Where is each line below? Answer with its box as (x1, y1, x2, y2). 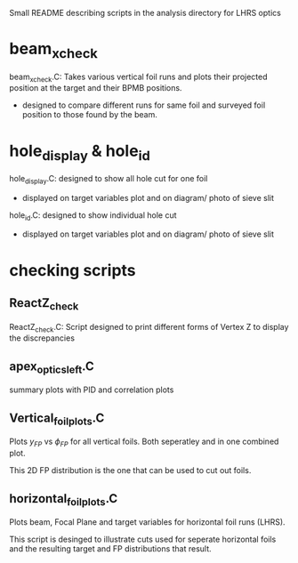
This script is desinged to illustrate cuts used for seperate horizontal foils (9, 534, 277, 545)
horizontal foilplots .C (9, 491, 118, 508)
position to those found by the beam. (21, 109, 157, 120)
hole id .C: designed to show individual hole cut (9, 209, 177, 222)
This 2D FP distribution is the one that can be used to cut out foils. (9, 465, 252, 476)
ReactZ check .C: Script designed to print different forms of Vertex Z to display (9, 321, 289, 334)
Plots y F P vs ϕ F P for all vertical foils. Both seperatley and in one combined (9, 436, 279, 449)
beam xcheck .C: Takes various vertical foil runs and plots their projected (9, 71, 269, 84)
